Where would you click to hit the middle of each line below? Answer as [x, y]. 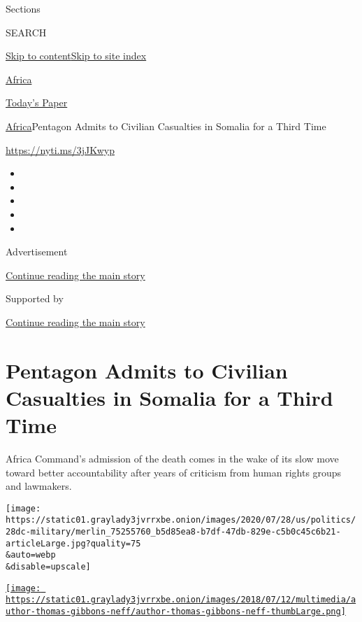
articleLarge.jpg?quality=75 [73, 543]
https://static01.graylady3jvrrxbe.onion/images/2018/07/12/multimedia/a [181, 600]
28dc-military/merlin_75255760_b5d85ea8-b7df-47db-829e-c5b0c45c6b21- [173, 532]
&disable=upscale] [48, 567]
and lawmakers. [39, 486]
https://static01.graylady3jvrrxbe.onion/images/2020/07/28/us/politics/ [181, 520]
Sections [23, 8]
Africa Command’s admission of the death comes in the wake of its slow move [172, 458]
